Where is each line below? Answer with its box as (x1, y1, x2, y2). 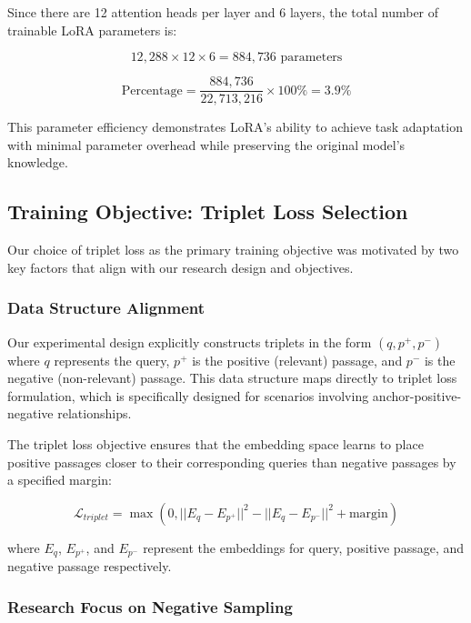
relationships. (57, 404, 132, 423)
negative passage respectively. (7, 557, 172, 576)
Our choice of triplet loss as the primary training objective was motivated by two (7, 240, 459, 259)
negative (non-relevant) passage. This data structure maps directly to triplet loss (7, 368, 457, 387)
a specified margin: (7, 470, 112, 489)
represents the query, (54, 350, 170, 369)
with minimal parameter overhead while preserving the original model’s (7, 135, 406, 154)
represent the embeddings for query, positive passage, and (143, 538, 465, 557)
